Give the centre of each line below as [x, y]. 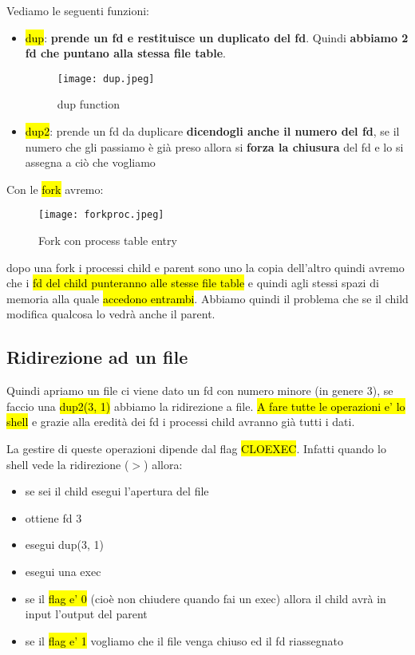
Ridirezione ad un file [97, 357]
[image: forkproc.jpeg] [101, 215]
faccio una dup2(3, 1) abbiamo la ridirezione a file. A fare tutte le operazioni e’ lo [206, 406]
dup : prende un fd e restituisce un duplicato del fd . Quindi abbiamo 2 [217, 37]
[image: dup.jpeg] [106, 79]
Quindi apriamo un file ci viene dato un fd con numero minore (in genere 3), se [200, 391]
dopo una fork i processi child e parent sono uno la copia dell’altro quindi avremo [206, 267]
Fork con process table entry [108, 241]
